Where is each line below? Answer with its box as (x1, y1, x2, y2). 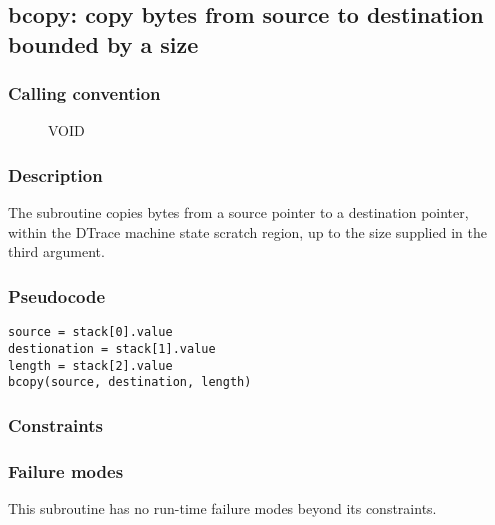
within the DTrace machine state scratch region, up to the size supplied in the (8, 221, 487, 242)
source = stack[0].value (8, 325, 173, 340)
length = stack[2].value (8, 358, 173, 373)
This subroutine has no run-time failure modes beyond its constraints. (8, 497, 437, 518)
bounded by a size (8, 28, 199, 59)
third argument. (8, 241, 105, 262)
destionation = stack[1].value (8, 341, 216, 356)
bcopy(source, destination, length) (8, 375, 252, 390)
